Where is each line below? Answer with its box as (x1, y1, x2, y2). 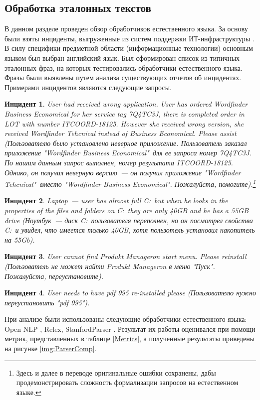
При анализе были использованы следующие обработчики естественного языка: (4, 314, 247, 324)
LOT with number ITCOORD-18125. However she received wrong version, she (4, 118, 244, 129)
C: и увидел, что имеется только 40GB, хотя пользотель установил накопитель (4, 225, 255, 235)
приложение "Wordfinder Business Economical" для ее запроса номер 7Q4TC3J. (4, 147, 252, 158)
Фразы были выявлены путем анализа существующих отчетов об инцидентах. (4, 72, 242, 83)
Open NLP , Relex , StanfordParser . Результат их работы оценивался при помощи (4, 323, 256, 334)
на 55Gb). (4, 234, 35, 245)
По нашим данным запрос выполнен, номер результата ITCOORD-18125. (4, 157, 233, 167)
